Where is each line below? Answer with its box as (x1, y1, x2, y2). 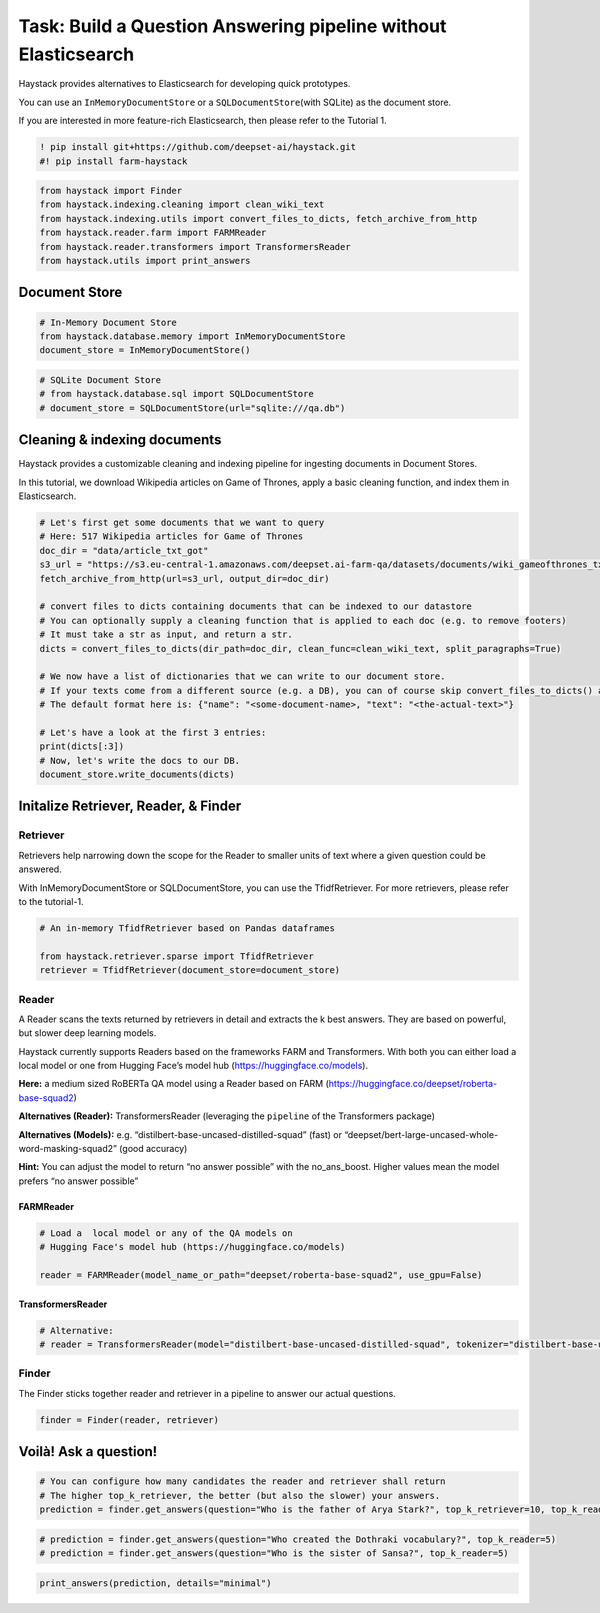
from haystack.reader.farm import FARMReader (39, 227, 267, 239)
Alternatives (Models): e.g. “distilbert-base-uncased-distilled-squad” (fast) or (18, 1128, 342, 1140)
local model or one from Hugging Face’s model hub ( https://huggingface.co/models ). (18, 1060, 369, 1072)
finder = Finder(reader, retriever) (39, 1414, 220, 1425)
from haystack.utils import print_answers (39, 255, 251, 267)
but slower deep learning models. (18, 1027, 157, 1039)
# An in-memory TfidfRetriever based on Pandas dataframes (39, 922, 335, 934)
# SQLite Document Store (39, 374, 162, 385)
